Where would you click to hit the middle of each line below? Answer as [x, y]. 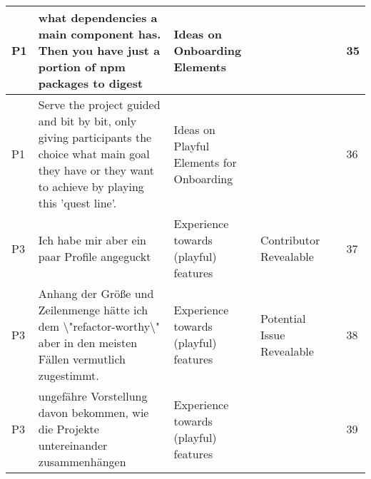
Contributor [290, 240]
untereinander [73, 445]
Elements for [205, 162]
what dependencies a [98, 17]
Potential [283, 318]
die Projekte [68, 429]
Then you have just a [99, 50]
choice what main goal [94, 154]
